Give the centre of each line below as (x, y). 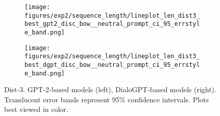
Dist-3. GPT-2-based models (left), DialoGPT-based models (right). (110, 89)
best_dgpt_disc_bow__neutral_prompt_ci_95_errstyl (112, 65)
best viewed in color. (36, 109)
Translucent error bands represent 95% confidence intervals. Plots (107, 99)
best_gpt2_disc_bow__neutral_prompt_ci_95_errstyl (112, 24)
